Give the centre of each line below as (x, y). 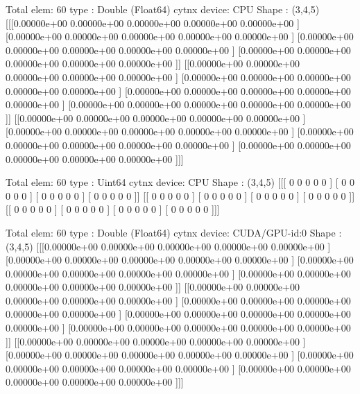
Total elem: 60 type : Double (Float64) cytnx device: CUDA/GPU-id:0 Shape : (174, 232)
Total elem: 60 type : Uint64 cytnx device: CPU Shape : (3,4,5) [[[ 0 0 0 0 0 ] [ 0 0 (180, 182)
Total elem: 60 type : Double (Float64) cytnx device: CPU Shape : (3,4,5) (163, 9)
